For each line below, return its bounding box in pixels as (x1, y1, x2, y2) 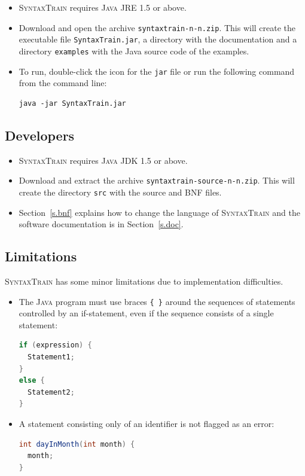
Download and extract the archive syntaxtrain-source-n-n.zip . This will (19, 174, 295, 187)
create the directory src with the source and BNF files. (19, 185, 222, 198)
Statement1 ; (28, 352, 75, 361)
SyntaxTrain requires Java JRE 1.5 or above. (19, 1, 187, 13)
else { (19, 376, 45, 385)
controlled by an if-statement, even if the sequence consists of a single (19, 307, 274, 319)
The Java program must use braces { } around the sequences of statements (19, 295, 295, 307)
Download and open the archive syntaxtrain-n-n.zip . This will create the (19, 21, 296, 33)
